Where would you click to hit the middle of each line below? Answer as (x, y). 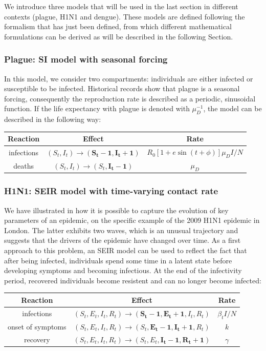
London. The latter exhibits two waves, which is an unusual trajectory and (121, 230)
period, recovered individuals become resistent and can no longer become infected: (133, 280)
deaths (24, 165)
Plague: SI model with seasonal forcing (86, 59)
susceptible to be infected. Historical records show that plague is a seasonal (122, 88)
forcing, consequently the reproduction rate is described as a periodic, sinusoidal (130, 98)
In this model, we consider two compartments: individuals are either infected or (129, 78)
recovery (37, 339)
